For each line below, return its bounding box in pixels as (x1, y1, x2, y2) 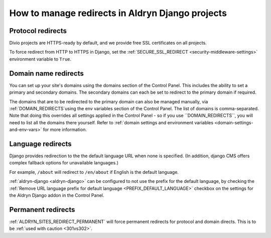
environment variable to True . (9, 56, 72, 62)
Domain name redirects (9, 69, 84, 78)
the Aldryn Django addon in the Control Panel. (9, 192, 104, 198)
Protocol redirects (9, 27, 67, 35)
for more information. (43, 127, 87, 133)
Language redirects (9, 139, 72, 148)
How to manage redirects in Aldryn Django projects (9, 8, 227, 19)
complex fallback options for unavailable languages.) (9, 160, 119, 166)
